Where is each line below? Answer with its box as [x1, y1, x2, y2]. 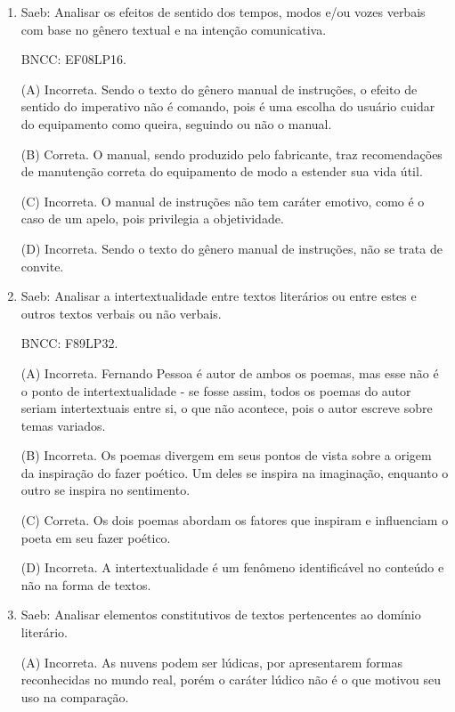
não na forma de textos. [20, 575, 151, 594]
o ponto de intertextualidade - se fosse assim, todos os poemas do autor [20, 381, 411, 400]
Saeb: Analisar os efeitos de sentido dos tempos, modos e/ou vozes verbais [20, 3, 426, 20]
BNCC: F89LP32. [20, 334, 118, 352]
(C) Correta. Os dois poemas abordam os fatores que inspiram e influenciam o [20, 511, 449, 530]
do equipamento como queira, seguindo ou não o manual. [20, 114, 332, 133]
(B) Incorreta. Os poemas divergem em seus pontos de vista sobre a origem [20, 446, 432, 465]
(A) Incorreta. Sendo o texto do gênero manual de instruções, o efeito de [20, 79, 418, 98]
